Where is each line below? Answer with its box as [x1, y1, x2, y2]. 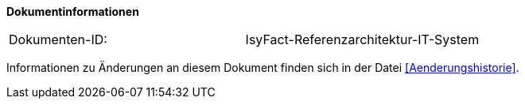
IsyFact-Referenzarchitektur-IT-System [245, 32, 480, 47]
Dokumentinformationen [6, 5, 139, 18]
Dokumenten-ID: [9, 32, 107, 47]
